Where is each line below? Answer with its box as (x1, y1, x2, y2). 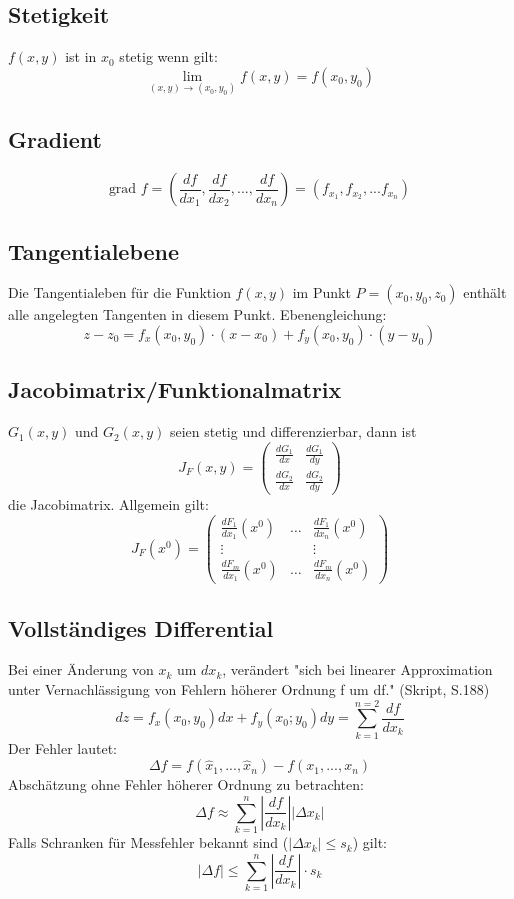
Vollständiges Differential (8, 612, 274, 643)
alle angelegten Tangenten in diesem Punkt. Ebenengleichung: (8, 304, 387, 325)
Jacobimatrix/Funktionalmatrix (8, 374, 342, 405)
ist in (65, 46, 97, 67)
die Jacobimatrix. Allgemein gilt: (8, 494, 209, 515)
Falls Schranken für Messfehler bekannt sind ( (8, 832, 289, 853)
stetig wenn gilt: (119, 46, 218, 67)
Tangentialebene (8, 235, 180, 266)
